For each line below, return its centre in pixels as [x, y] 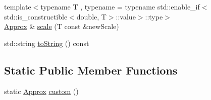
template [18, 6]
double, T [91, 16]
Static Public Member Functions [91, 70]
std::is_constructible [36, 16]
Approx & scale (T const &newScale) [62, 26]
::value [126, 16]
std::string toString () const [47, 43]
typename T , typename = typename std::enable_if [120, 6]
